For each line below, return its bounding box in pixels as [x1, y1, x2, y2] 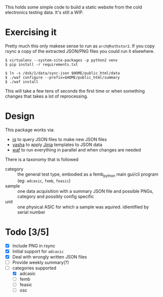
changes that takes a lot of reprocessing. [5, 93, 89, 99]
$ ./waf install [5, 79, 38, 84]
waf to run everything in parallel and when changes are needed [12, 147, 141, 152]
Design [5, 111, 35, 122]
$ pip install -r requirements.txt [5, 62, 78, 67]
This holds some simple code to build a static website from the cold [5, 4, 142, 10]
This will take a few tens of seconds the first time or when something [5, 88, 145, 94]
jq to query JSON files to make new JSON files [12, 136, 107, 142]
